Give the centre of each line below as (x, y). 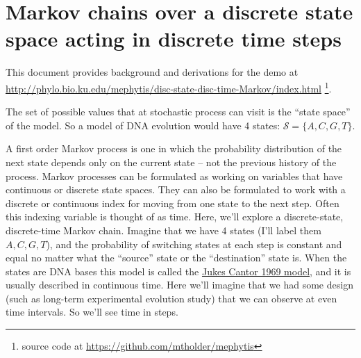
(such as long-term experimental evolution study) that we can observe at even (171, 298)
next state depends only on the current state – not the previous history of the (171, 162)
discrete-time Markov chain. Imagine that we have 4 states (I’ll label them (163, 230)
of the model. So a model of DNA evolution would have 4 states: (143, 125)
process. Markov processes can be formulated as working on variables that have (174, 176)
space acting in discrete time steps (174, 39)
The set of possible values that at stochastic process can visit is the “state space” (178, 112)
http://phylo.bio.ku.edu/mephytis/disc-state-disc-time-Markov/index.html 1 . (169, 87)
